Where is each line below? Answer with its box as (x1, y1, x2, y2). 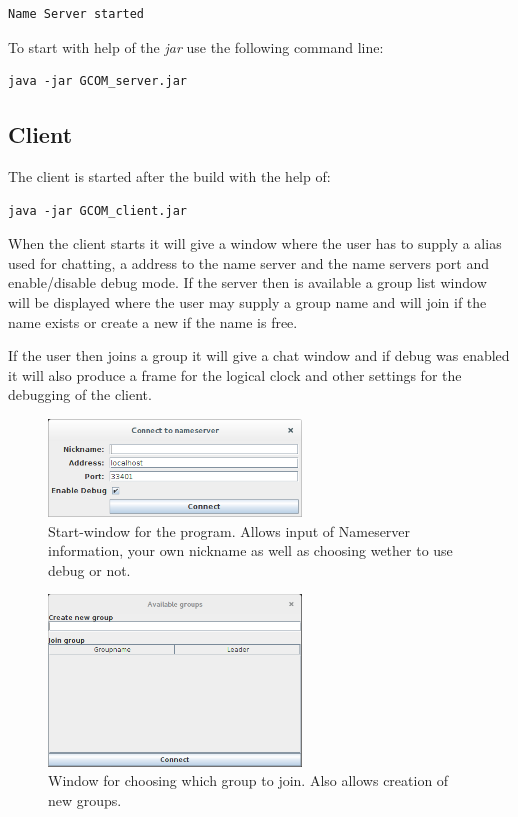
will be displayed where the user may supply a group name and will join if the (8, 291, 487, 312)
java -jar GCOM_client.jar (8, 203, 187, 218)
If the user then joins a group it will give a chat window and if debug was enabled (8, 345, 510, 366)
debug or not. (48, 559, 131, 580)
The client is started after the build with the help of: (8, 165, 331, 186)
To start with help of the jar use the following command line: (8, 36, 384, 57)
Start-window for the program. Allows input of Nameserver (48, 520, 411, 541)
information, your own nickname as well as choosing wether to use (48, 540, 453, 561)
